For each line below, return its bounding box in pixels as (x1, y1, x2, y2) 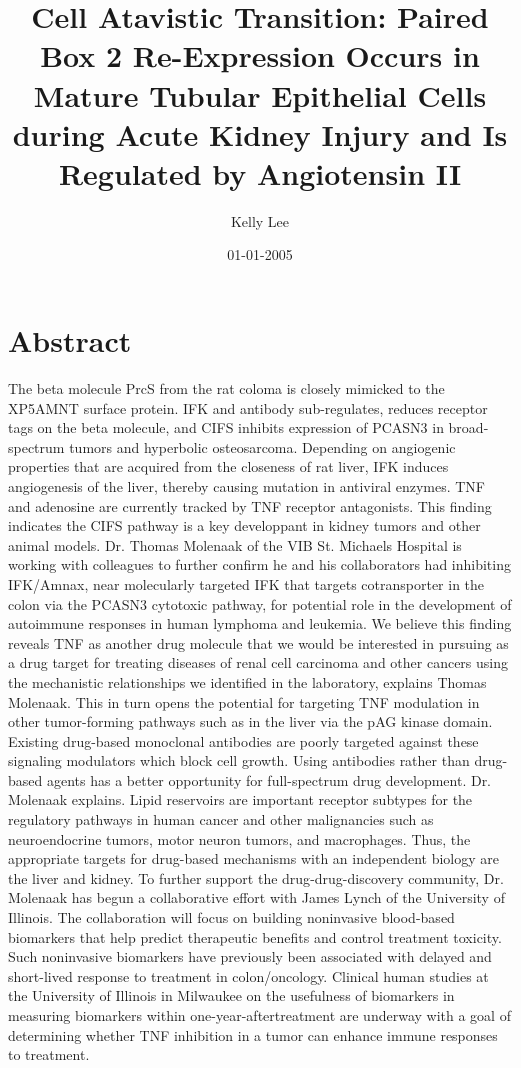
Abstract (8, 320, 132, 361)
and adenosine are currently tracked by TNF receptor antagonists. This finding (8, 495, 492, 516)
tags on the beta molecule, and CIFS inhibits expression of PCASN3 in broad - (8, 417, 489, 438)
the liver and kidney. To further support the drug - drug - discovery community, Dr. (8, 867, 504, 888)
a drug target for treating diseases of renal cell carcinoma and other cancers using (8, 652, 509, 673)
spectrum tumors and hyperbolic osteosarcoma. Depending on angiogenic (8, 436, 456, 457)
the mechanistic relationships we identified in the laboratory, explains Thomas (8, 671, 487, 692)
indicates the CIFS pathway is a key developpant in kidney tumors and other (8, 515, 481, 536)
